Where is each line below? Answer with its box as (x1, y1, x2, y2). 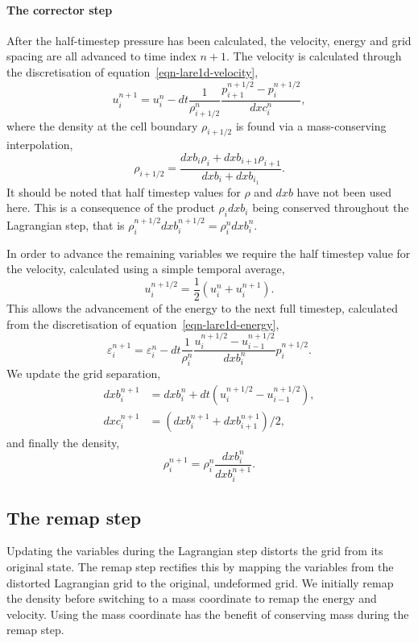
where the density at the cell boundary (6, 117, 198, 134)
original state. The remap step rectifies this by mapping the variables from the (6, 558, 394, 575)
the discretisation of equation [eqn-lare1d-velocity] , (6, 63, 259, 80)
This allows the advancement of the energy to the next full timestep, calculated (6, 299, 398, 316)
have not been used (296, 183, 392, 200)
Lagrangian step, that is (6, 216, 125, 233)
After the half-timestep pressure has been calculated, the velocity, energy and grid (6, 31, 412, 48)
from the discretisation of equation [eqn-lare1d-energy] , (6, 315, 279, 332)
